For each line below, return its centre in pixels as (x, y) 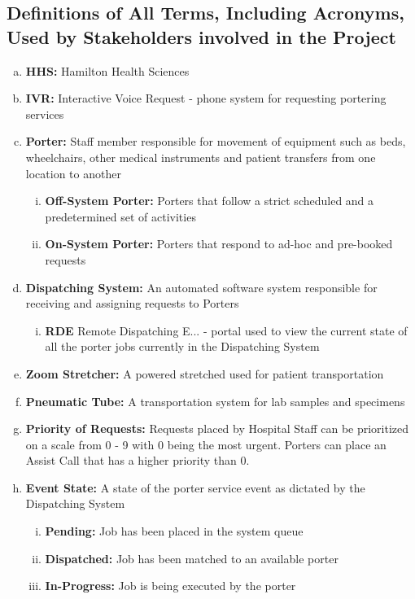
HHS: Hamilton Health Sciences (107, 70)
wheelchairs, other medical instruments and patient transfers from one (201, 157)
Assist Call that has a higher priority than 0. (138, 460)
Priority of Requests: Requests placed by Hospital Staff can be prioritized (217, 428)
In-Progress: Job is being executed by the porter (170, 586)
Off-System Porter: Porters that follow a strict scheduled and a (210, 201)
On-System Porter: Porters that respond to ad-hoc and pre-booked (219, 244)
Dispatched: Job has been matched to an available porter (192, 558)
